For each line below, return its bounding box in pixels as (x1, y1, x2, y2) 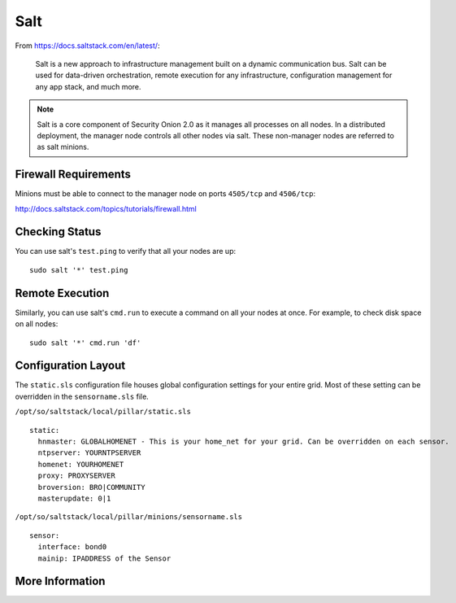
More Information (15, 575, 106, 588)
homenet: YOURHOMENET (37, 460, 124, 469)
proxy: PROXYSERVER (37, 471, 115, 480)
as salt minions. (37, 142, 89, 152)
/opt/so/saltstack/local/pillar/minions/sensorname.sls (15, 513, 243, 522)
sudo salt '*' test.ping (29, 265, 128, 274)
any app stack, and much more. (35, 81, 141, 91)
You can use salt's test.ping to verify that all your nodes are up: (15, 247, 236, 256)
